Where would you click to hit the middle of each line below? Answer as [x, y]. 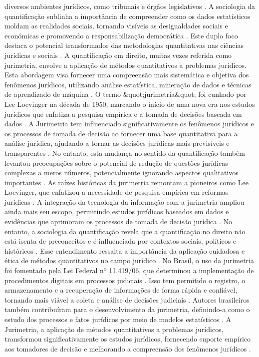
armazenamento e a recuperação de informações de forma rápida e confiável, [121, 290]
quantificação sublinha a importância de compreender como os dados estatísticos [128, 16]
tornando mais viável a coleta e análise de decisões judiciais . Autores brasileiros [127, 299]
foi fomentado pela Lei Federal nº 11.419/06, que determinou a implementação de [129, 270]
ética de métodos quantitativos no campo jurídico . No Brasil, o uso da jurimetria [129, 260]
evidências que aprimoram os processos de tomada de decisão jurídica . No [118, 221]
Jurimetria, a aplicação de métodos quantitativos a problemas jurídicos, [114, 329]
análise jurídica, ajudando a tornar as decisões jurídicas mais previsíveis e [117, 143]
